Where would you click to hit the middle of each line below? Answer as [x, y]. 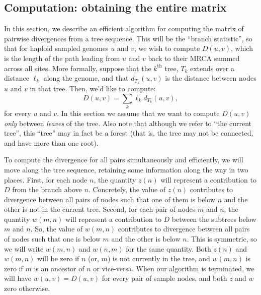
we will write [24, 248]
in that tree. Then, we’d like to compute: [93, 88]
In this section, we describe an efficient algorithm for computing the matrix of [124, 28]
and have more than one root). [51, 142]
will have [18, 278]
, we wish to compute [167, 48]
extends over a [212, 68]
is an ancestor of [59, 268]
